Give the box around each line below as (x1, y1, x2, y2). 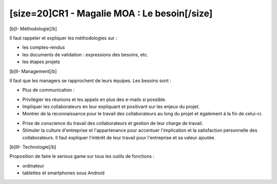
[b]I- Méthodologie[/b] (9, 26, 57, 32)
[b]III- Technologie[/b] (9, 144, 56, 150)
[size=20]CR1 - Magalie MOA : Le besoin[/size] (9, 8, 213, 19)
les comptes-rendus (22, 44, 65, 51)
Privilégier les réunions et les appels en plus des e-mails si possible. (22, 96, 167, 103)
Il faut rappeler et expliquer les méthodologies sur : (9, 35, 117, 41)
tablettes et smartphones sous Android (22, 170, 105, 176)
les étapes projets (22, 59, 61, 65)
